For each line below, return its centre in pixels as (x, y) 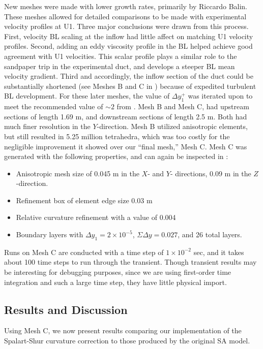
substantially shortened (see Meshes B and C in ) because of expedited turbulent (130, 86)
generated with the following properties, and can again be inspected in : (116, 156)
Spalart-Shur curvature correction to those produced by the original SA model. (127, 341)
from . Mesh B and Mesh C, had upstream (183, 106)
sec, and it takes (219, 252)
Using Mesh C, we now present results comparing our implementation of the (123, 330)
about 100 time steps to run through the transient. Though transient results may (130, 262)
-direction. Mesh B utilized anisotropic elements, (172, 126)
